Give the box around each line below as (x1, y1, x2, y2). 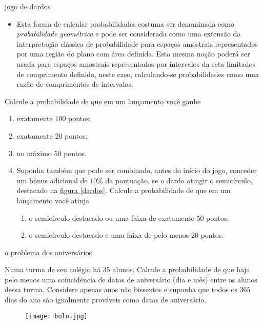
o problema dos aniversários (5, 246, 92, 257)
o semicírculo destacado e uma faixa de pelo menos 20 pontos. (29, 230, 224, 240)
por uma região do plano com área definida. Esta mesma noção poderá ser (16, 48, 250, 59)
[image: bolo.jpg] (25, 312, 88, 320)
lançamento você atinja (16, 195, 89, 205)
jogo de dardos (5, 1, 51, 11)
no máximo (16, 147, 52, 158)
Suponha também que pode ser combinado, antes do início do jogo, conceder (16, 165, 257, 176)
